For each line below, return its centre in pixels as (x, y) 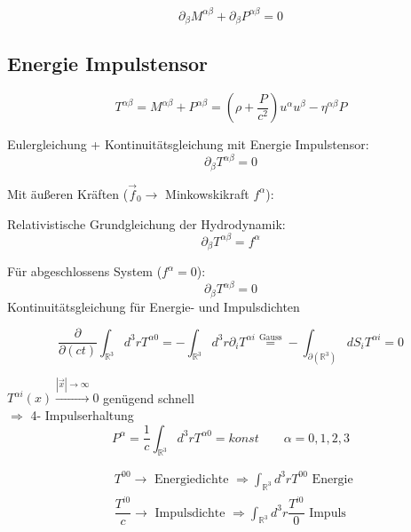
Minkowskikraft (207, 193)
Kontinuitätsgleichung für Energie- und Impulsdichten (154, 306)
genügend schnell (149, 397)
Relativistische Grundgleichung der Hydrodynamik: (146, 223)
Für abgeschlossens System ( (85, 271)
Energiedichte (191, 479)
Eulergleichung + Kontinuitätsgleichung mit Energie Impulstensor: (188, 144)
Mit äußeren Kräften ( (68, 193)
